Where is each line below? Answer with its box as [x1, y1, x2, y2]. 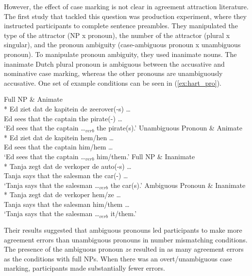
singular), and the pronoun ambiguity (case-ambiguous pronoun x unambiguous [4, 39, 241, 50]
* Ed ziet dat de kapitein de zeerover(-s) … [4, 103, 131, 113]
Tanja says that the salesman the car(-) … [4, 170, 128, 181]
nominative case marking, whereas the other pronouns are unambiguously [4, 68, 223, 78]
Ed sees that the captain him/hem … [4, 142, 113, 152]
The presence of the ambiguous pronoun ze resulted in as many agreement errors [4, 244, 244, 254]
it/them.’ [110, 208, 137, 219]
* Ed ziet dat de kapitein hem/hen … [4, 132, 114, 142]
